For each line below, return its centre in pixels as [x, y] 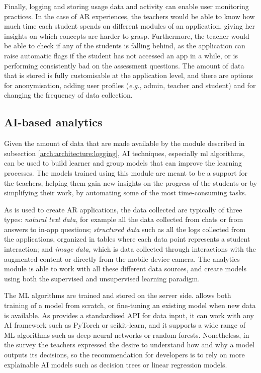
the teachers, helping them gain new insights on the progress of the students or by [131, 182]
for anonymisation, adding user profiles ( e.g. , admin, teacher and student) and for [130, 85]
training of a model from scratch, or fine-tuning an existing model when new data [130, 305]
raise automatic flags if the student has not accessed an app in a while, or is [121, 55]
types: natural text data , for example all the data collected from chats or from [124, 219]
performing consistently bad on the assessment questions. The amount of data [124, 65]
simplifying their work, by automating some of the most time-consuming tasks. [125, 193]
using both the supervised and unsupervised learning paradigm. [102, 278]
